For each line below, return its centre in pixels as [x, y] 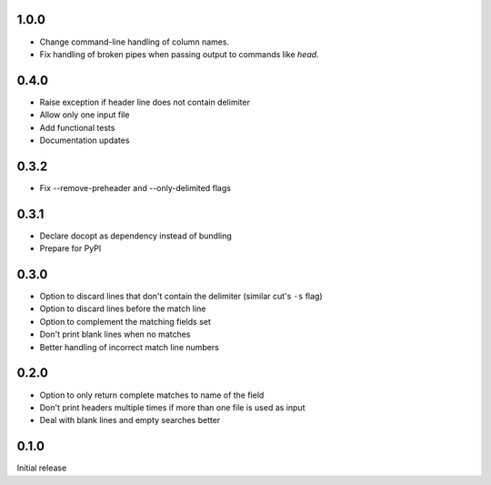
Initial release [42, 468]
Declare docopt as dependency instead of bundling [135, 236]
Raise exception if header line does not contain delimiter [145, 102]
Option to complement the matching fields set [125, 321]
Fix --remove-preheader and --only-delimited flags [135, 187]
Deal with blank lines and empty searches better [130, 420]
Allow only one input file [85, 115]
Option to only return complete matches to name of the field [152, 395]
